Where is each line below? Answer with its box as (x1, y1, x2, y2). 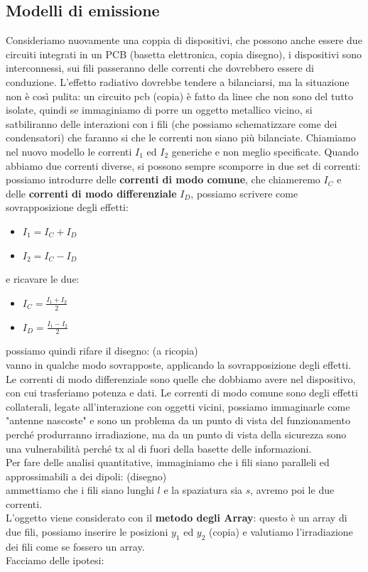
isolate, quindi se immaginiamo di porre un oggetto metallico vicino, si (6, 102, 313, 117)
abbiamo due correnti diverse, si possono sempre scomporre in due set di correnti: (6, 158, 361, 173)
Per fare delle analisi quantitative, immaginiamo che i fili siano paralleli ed (6, 455, 330, 470)
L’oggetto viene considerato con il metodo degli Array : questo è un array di (6, 510, 347, 525)
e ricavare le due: (6, 271, 80, 286)
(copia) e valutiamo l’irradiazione (209, 524, 353, 539)
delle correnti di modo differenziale (6, 185, 177, 200)
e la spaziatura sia (163, 482, 243, 497)
